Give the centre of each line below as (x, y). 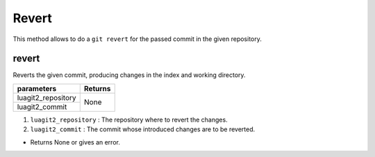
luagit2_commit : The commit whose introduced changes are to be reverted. (143, 129)
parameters (37, 88)
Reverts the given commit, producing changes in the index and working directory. (129, 75)
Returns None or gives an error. (75, 142)
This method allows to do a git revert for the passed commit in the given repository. (137, 39)
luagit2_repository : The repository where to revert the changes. (129, 119)
